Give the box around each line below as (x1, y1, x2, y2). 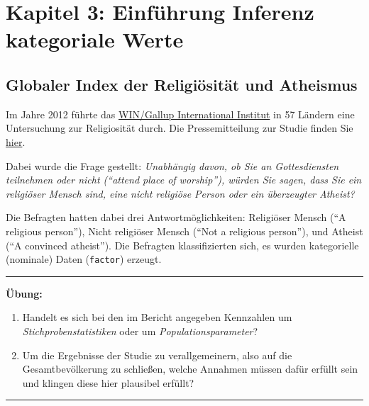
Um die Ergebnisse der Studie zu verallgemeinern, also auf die (22, 347, 292, 362)
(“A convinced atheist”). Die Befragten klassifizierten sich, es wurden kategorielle (6, 237, 359, 252)
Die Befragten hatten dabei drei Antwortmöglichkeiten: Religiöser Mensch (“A (6, 210, 346, 225)
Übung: (6, 286, 43, 300)
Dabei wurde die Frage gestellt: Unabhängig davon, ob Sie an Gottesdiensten (6, 158, 339, 173)
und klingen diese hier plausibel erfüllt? (22, 375, 194, 390)
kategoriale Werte (6, 25, 184, 54)
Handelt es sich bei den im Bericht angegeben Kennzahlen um (22, 310, 292, 325)
